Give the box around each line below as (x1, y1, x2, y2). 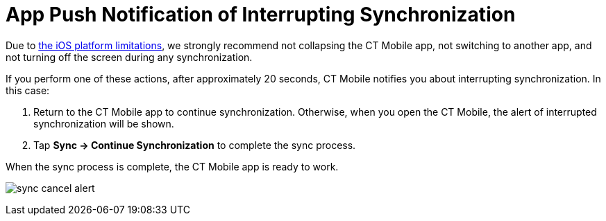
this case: (6, 84, 50, 96)
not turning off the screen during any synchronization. (6, 51, 253, 63)
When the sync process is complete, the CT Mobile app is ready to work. (6, 160, 339, 173)
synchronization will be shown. (33, 117, 174, 130)
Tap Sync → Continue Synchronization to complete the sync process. (33, 139, 356, 151)
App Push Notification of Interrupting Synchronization (6, 3, 516, 26)
